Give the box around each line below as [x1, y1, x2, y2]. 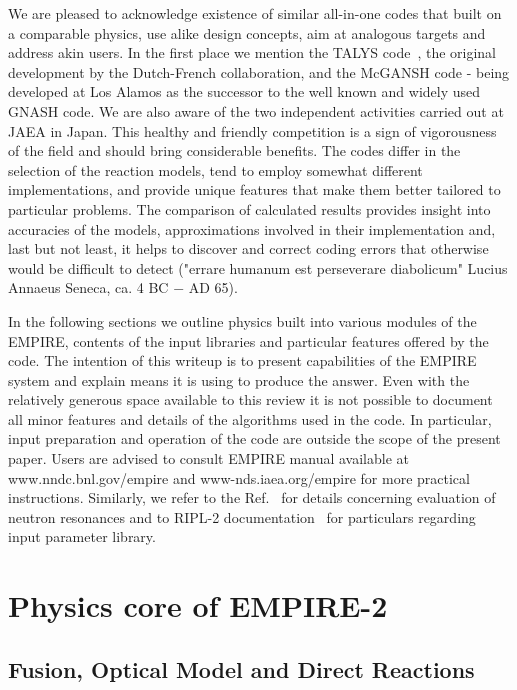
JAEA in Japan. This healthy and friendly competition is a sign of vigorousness [8, 120, 497, 141]
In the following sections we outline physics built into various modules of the [8, 310, 477, 331]
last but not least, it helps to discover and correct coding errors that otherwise [8, 238, 489, 259]
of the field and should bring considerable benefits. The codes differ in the [8, 140, 461, 161]
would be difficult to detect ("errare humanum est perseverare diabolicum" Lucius [8, 257, 508, 278]
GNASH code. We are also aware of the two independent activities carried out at [8, 100, 504, 121]
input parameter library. [8, 526, 156, 547]
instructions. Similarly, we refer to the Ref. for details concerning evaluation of [8, 487, 496, 508]
